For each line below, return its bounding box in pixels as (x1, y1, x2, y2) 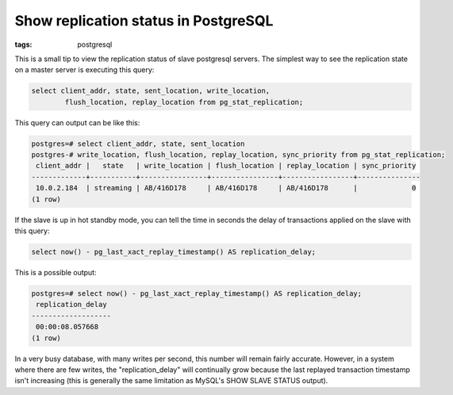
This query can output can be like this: (14, 117, 140, 127)
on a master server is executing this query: (14, 65, 155, 75)
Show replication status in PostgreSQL (14, 12, 274, 29)
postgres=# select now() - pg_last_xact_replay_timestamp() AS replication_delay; (31, 289, 363, 297)
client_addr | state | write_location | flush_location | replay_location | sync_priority (36, 161, 417, 171)
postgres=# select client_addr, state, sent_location (31, 139, 245, 148)
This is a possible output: (14, 267, 97, 277)
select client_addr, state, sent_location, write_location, (31, 86, 271, 95)
